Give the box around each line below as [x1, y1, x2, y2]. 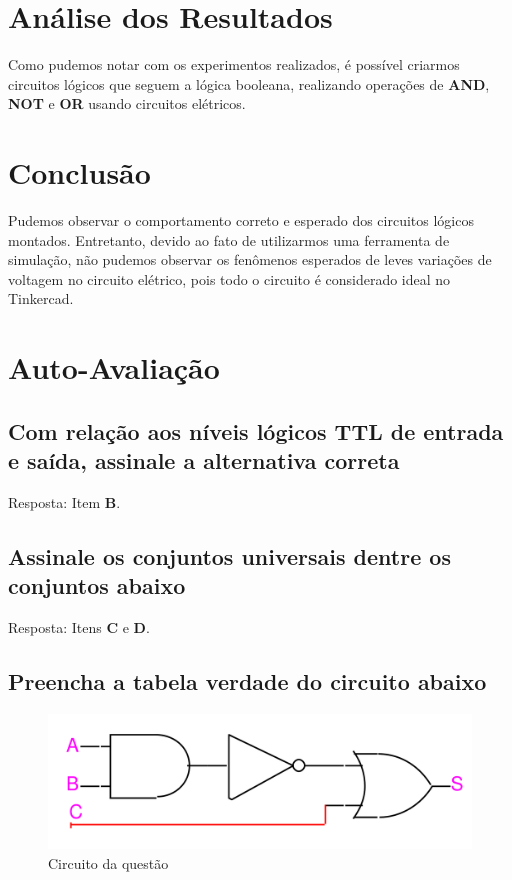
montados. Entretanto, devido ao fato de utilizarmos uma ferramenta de [8, 229, 450, 250]
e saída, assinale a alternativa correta [8, 445, 400, 476]
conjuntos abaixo [8, 570, 186, 601]
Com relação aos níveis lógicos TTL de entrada [8, 415, 504, 446]
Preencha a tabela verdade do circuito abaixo [8, 666, 487, 697]
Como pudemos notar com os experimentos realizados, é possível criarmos [8, 54, 460, 75]
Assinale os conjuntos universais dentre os [8, 540, 451, 571]
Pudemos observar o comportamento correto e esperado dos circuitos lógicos [8, 210, 474, 231]
